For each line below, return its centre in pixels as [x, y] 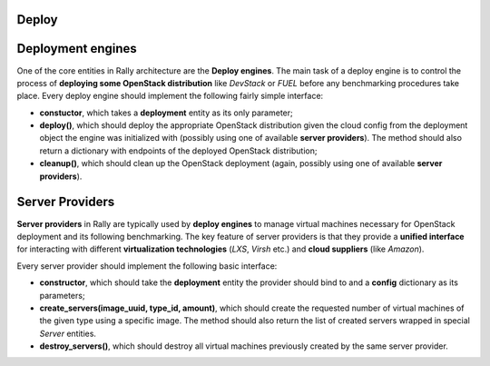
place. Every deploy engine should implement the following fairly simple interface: [170, 96]
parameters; [62, 295]
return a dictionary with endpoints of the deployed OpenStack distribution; [178, 151]
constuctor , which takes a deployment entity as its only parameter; [167, 113]
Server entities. [68, 333]
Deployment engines [77, 49]
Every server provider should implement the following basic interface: [147, 266]
